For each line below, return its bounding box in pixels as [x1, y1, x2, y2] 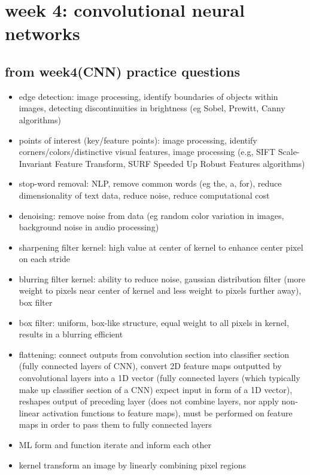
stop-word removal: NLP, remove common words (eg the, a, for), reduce [19, 177, 282, 190]
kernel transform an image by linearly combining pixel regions [19, 458, 246, 471]
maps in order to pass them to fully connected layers [19, 418, 212, 431]
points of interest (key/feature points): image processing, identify [19, 133, 257, 146]
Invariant [19, 157, 53, 169]
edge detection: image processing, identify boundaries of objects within [19, 90, 278, 102]
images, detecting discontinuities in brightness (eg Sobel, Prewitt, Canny [19, 102, 285, 114]
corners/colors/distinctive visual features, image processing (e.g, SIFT [19, 145, 276, 158]
